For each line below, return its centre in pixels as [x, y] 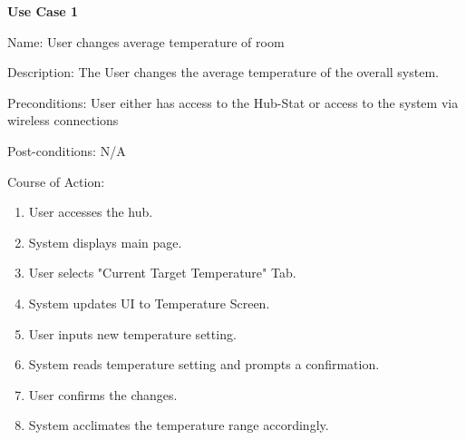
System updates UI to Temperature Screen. [149, 303]
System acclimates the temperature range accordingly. [179, 425]
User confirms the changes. [103, 394]
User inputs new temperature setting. [132, 333]
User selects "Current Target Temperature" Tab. [162, 273]
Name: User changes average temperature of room [146, 41]
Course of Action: [56, 181]
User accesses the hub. [91, 212]
